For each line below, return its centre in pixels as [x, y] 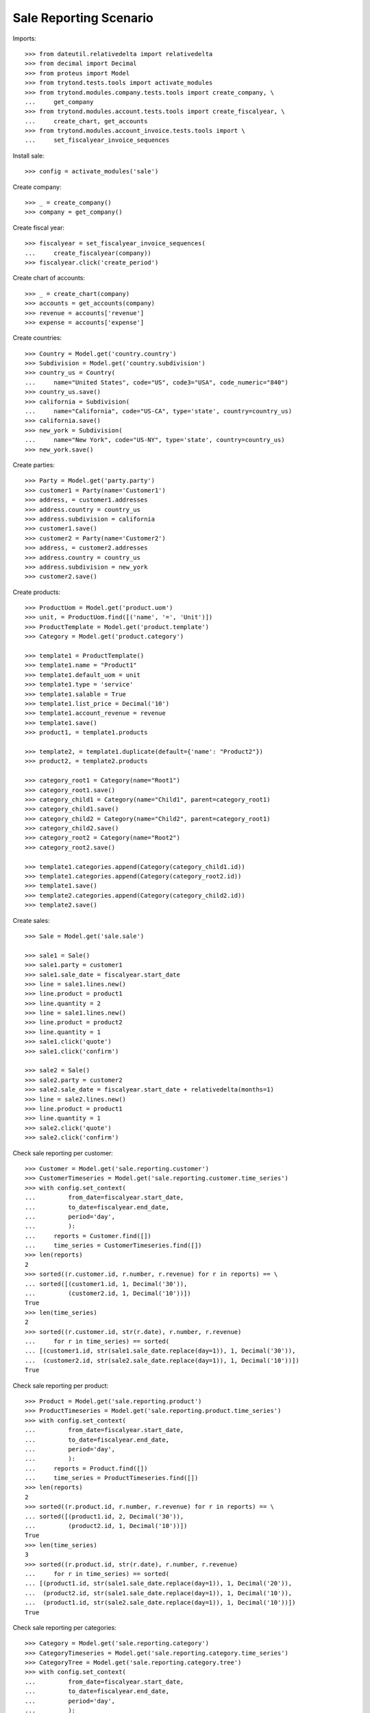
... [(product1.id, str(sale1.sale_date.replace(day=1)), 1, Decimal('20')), [159, 1583]
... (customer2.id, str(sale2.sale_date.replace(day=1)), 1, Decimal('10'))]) [162, 1360]
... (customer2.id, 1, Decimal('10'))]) [108, 1294]
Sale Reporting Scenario [83, 18]
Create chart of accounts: [49, 278]
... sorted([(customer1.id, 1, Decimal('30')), [106, 1284]
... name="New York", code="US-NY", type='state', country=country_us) [155, 440]
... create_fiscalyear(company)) [88, 253]
